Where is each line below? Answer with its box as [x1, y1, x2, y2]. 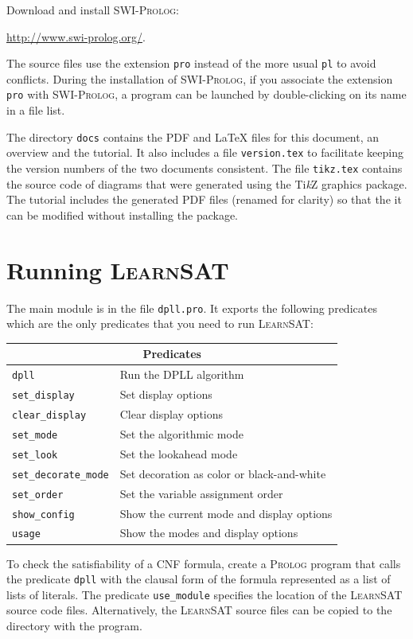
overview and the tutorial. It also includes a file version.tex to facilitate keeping [6, 144, 403, 161]
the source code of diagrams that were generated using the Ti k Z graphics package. [6, 175, 407, 192]
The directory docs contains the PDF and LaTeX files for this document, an [6, 128, 380, 145]
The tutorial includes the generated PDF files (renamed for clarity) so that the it [6, 191, 402, 208]
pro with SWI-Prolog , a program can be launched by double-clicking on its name [6, 86, 407, 103]
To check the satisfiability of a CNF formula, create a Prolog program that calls [6, 555, 401, 571]
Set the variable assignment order [119, 485, 283, 501]
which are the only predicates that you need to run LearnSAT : [6, 315, 314, 332]
